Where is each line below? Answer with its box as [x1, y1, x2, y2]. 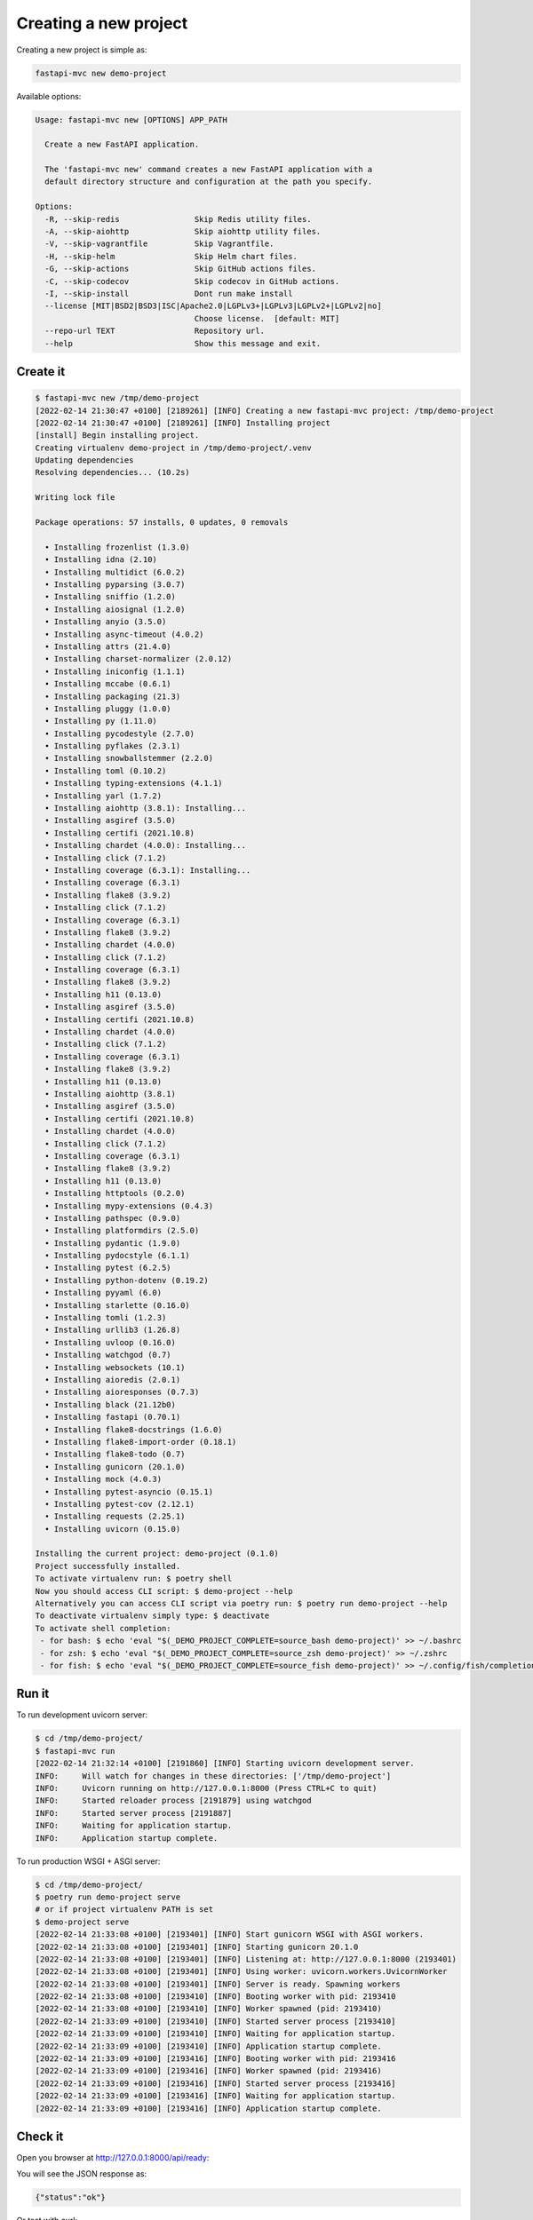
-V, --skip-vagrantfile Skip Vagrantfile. [44, 239, 274, 249]
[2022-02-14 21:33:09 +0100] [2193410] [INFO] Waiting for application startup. [35, 2029, 396, 2039]
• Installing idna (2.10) [44, 555, 157, 565]
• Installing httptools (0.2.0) [44, 1188, 186, 1199]
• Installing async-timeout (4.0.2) [44, 629, 204, 639]
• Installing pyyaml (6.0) [44, 1288, 163, 1298]
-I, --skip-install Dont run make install [44, 289, 293, 298]
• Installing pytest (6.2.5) [44, 1263, 172, 1273]
